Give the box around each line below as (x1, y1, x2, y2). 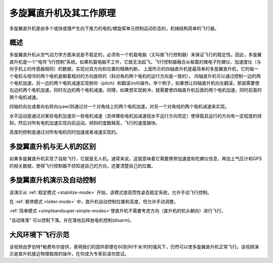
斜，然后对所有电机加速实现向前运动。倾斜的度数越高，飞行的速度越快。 (9, 119, 160, 126)
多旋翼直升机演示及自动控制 (9, 176, 96, 185)
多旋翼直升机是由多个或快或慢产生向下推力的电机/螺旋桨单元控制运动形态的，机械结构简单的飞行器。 (9, 25, 219, 31)
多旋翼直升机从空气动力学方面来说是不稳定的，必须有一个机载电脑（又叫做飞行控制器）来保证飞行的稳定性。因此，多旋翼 (9, 52, 262, 58)
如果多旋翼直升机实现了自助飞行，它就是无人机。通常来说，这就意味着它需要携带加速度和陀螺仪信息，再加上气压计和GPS (9, 156, 262, 162)
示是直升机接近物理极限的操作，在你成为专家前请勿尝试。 (9, 251, 129, 257)
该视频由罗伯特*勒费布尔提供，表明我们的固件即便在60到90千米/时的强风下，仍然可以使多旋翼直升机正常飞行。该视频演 (9, 243, 259, 250)
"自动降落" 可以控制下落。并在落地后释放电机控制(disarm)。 (9, 217, 134, 223)
